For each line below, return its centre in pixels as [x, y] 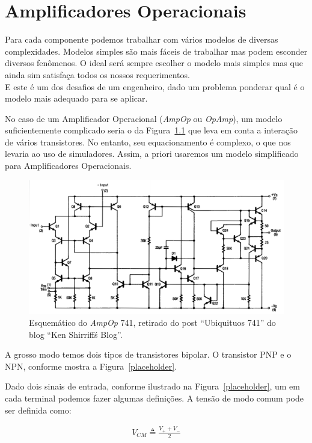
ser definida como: [38, 410]
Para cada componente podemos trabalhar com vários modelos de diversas [142, 39]
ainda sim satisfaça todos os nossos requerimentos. [97, 74]
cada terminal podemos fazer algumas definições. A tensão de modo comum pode [154, 398]
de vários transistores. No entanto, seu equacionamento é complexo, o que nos [148, 142]
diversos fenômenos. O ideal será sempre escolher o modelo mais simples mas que [154, 63]
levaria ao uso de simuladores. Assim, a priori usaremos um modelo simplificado [152, 154]
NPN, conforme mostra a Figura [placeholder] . [91, 366]
